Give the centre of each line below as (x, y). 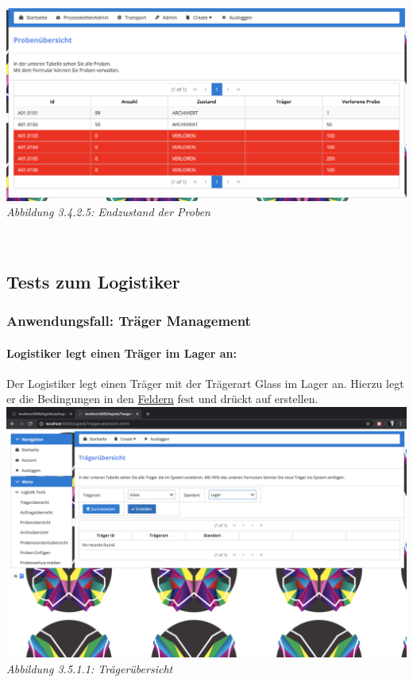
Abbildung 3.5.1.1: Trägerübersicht (90, 668)
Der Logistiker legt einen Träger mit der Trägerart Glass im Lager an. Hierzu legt (205, 383)
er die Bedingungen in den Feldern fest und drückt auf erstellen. (162, 399)
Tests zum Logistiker (93, 281)
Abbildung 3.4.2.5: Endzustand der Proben (108, 212)
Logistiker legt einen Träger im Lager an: (122, 353)
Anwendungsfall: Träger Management (129, 321)
